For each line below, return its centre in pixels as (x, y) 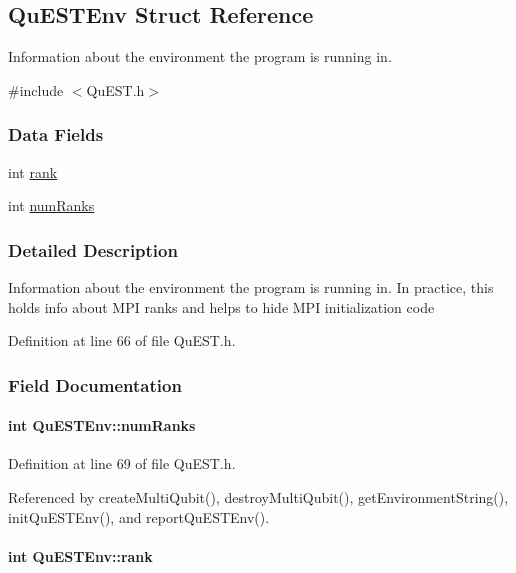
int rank (33, 171)
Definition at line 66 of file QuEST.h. (122, 340)
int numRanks (51, 205)
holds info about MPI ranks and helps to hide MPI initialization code (221, 306)
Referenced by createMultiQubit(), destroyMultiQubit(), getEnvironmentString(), (258, 497)
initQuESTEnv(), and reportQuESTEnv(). (139, 516)
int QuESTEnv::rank (80, 555)
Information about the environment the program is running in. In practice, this (251, 287)
